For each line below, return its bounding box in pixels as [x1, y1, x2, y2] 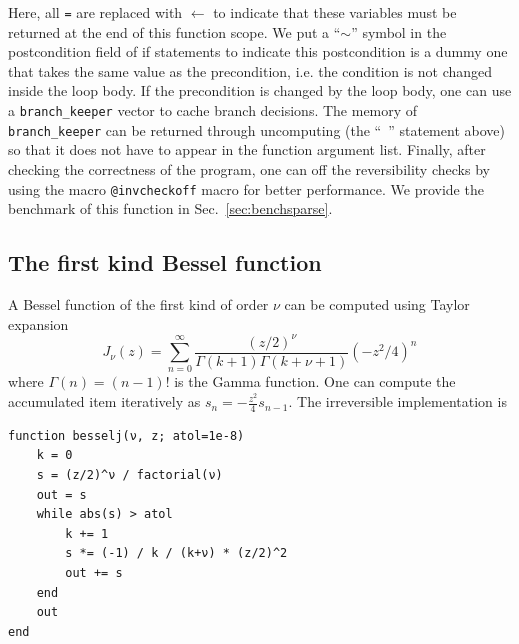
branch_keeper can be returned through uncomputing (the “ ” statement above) [8, 119, 505, 140]
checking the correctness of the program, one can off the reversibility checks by [8, 158, 490, 179]
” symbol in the [351, 21, 447, 42]
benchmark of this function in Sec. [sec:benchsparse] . [8, 198, 333, 219]
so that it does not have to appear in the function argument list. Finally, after [8, 139, 486, 160]
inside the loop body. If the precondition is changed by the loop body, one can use [8, 80, 512, 101]
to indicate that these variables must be [213, 2, 457, 22]
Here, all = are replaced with [8, 2, 183, 22]
